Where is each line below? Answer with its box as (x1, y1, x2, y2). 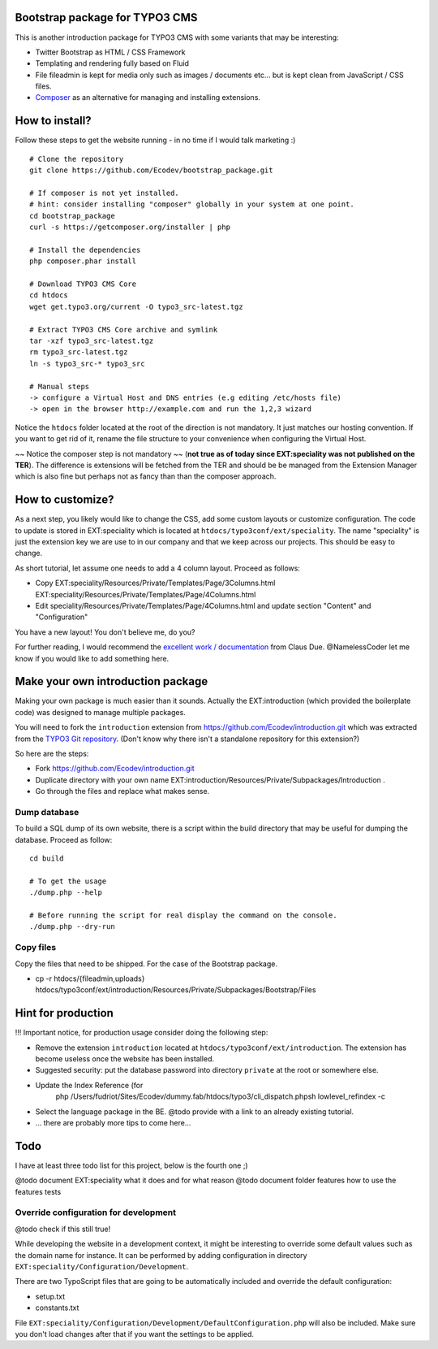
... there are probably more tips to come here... (35, 1117, 191, 1127)
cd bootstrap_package (29, 211, 115, 220)
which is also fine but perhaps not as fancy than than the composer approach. (15, 471, 277, 481)
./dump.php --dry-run (29, 922, 115, 931)
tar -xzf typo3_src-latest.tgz (29, 336, 154, 345)
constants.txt (35, 1303, 79, 1312)
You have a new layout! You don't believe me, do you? (15, 627, 195, 637)
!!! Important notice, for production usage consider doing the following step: (15, 1028, 268, 1038)
